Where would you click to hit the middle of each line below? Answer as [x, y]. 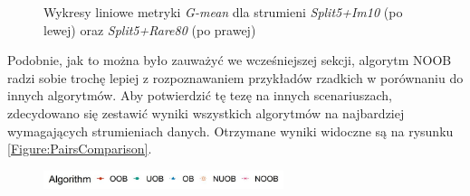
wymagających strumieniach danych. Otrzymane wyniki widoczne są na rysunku [230, 131]
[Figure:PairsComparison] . [80, 149]
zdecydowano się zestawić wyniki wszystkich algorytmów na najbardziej [206, 112]
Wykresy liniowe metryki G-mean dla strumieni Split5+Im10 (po [223, 12]
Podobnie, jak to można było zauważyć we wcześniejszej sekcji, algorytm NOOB [230, 60]
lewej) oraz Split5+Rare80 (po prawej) [150, 29]
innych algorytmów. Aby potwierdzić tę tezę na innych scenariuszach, [200, 95]
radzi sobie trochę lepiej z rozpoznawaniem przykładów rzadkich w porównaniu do [235, 77]
